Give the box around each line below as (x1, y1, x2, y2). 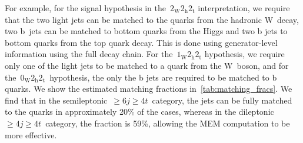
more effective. (5, 128, 57, 141)
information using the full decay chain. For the (5, 48, 173, 60)
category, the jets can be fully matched (152, 94, 292, 106)
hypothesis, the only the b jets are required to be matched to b (49, 71, 277, 83)
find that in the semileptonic (5, 94, 108, 106)
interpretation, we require (198, 2, 290, 14)
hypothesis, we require (204, 48, 285, 60)
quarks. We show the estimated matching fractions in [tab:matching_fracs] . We (5, 82, 292, 95)
